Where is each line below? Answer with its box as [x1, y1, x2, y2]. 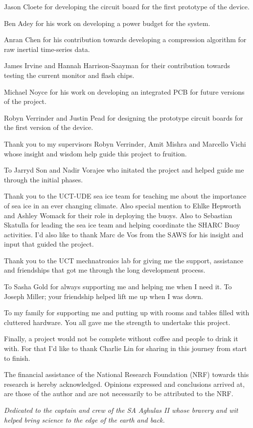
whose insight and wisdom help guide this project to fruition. [4, 148, 187, 158]
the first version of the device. [4, 122, 93, 132]
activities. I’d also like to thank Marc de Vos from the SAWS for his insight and [4, 229, 244, 239]
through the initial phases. [4, 174, 83, 184]
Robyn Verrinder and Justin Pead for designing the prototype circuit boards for [4, 112, 243, 123]
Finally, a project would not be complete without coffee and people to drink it [4, 333, 238, 344]
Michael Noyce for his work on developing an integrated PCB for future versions [4, 86, 245, 97]
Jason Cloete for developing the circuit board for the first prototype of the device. [4, 1, 250, 11]
